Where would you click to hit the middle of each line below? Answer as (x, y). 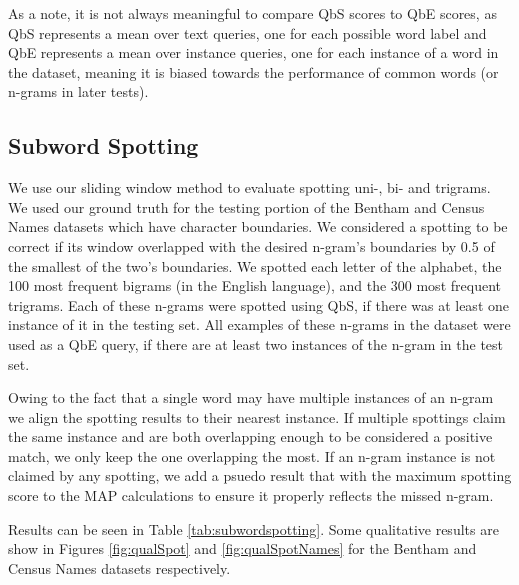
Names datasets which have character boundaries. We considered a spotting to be (258, 226)
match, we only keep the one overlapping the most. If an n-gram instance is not (252, 455)
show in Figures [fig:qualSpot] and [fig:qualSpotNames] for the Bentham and (242, 548)
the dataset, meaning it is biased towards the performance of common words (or (253, 71)
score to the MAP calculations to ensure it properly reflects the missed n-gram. (251, 495)
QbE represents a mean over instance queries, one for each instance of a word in (253, 52)
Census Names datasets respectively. (119, 567)
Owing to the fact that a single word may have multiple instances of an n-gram (251, 397)
